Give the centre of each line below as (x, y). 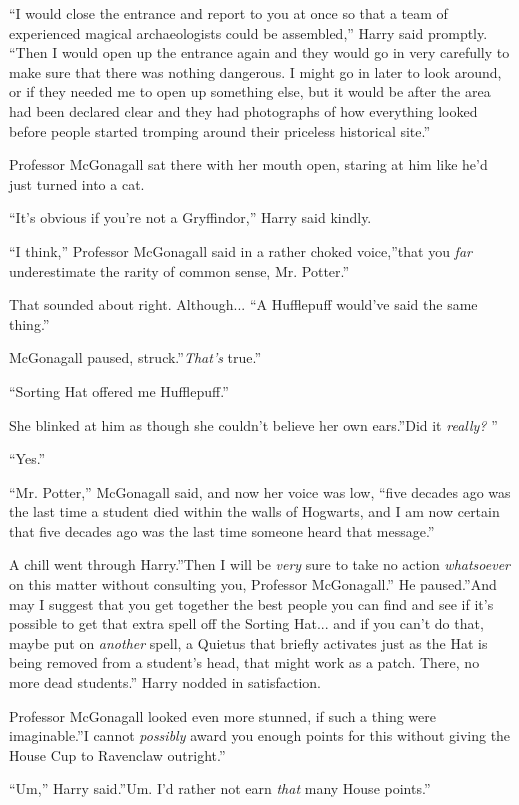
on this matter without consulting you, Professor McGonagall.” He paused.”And (253, 584)
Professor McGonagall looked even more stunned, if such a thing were (222, 715)
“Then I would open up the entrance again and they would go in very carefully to (259, 52)
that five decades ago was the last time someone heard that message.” (222, 530)
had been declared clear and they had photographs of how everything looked (243, 110)
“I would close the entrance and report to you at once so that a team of (228, 13)
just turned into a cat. (77, 183)
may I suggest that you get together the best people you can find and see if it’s (251, 603)
